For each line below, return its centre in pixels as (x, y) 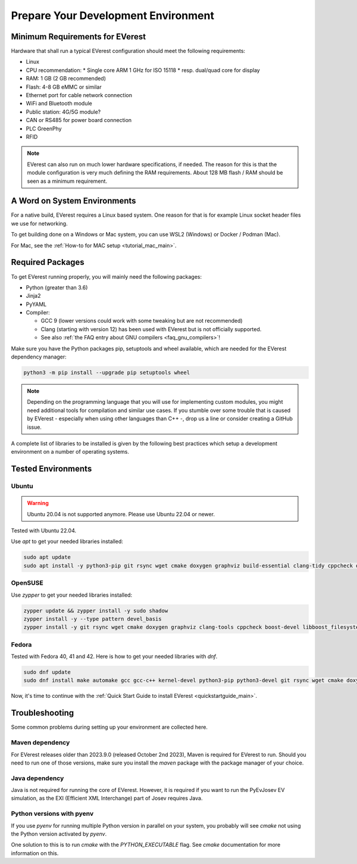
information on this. (35, 853)
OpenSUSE (27, 583)
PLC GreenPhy (44, 129)
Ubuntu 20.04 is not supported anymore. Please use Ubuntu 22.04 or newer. (121, 514)
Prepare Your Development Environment (112, 15)
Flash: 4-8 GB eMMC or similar (64, 87)
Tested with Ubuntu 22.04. (44, 531)
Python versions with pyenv (52, 814)
